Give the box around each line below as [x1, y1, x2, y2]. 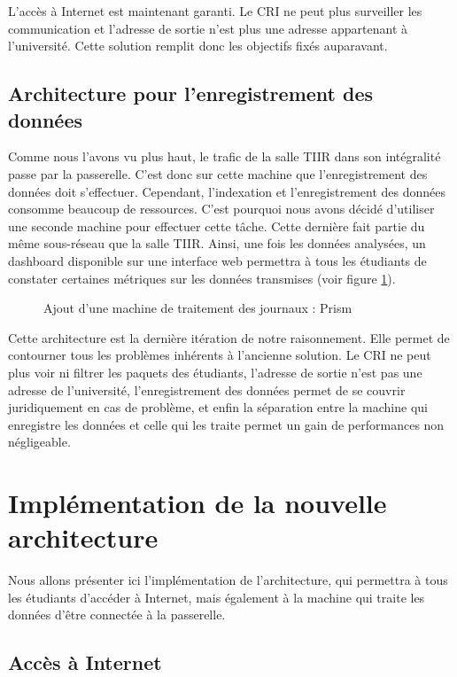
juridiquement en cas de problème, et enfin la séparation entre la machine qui [8, 398, 428, 416]
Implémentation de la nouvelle [8, 485, 387, 521]
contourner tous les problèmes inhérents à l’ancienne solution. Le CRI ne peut [8, 346, 431, 364]
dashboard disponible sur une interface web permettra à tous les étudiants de [8, 251, 427, 269]
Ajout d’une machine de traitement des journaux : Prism [43, 299, 352, 317]
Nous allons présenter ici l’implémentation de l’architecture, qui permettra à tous [8, 571, 448, 589]
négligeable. [8, 432, 71, 451]
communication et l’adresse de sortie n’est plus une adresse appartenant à [8, 19, 407, 37]
